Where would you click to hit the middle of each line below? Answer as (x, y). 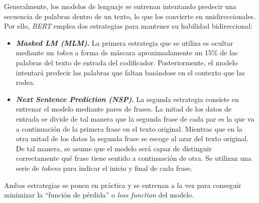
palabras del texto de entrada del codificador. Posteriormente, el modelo (127, 62)
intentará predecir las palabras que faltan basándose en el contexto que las (130, 72)
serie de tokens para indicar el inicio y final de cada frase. (104, 168)
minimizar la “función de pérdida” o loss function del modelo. (99, 195)
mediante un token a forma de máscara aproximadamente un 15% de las (127, 53)
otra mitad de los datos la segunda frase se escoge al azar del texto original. (132, 138)
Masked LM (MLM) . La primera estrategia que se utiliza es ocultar (124, 42)
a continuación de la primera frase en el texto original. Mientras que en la (129, 128)
